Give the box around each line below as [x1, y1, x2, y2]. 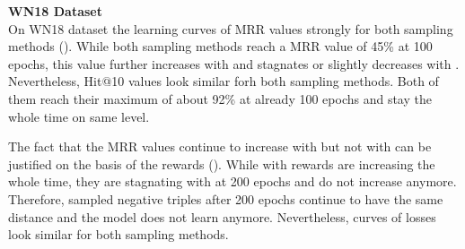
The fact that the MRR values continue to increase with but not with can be [8, 137, 432, 156]
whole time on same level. [8, 107, 150, 125]
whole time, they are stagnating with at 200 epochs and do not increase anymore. [8, 172, 457, 191]
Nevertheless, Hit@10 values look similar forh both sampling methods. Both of [8, 72, 439, 90]
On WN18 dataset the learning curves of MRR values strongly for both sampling [8, 19, 453, 38]
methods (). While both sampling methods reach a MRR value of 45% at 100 [8, 37, 433, 56]
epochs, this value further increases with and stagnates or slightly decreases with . [8, 54, 460, 73]
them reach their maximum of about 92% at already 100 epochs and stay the [8, 89, 432, 107]
